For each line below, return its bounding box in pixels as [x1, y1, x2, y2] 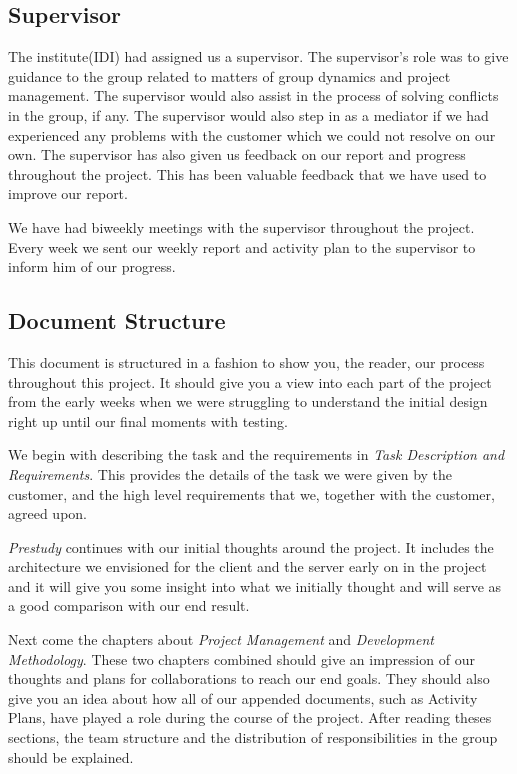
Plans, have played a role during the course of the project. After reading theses [8, 707, 492, 728]
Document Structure [8, 305, 226, 336]
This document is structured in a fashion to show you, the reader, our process [8, 351, 485, 372]
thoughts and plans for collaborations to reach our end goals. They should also [8, 668, 490, 689]
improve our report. [8, 183, 128, 204]
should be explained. [8, 746, 134, 767]
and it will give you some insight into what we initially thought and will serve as [8, 575, 502, 596]
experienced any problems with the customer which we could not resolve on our [8, 124, 496, 145]
